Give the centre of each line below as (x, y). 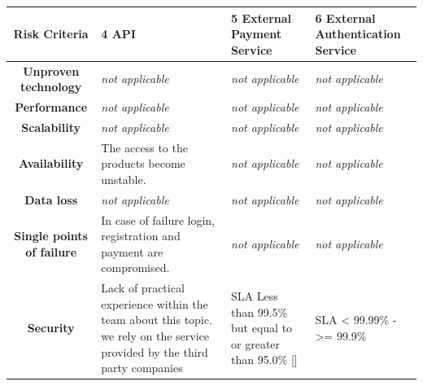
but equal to (262, 328)
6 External (345, 18)
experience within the (155, 303)
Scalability (51, 127)
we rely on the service (155, 335)
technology (51, 87)
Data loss (51, 199)
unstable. (124, 179)
